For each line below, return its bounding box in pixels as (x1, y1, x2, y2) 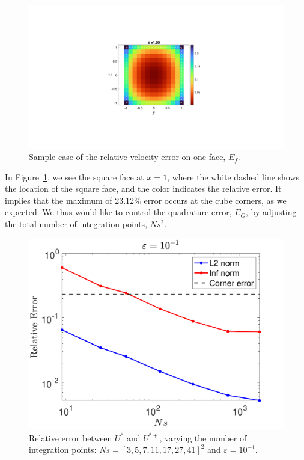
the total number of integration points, (5, 218, 148, 230)
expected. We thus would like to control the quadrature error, (5, 206, 232, 218)
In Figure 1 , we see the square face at (5, 170, 144, 183)
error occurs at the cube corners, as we (144, 194, 287, 206)
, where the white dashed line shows (167, 170, 300, 183)
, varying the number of (159, 431, 247, 444)
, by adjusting (246, 206, 297, 218)
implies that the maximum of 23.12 (5, 194, 135, 206)
